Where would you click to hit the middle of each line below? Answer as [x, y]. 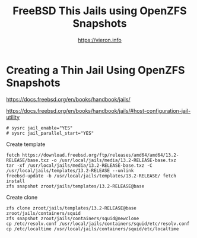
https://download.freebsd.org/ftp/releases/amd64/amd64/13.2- [100, 155]
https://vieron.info [100, 40]
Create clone [22, 197]
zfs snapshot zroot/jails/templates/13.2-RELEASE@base [75, 186]
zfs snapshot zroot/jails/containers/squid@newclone [73, 218]
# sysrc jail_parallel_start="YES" [50, 133]
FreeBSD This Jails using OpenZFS [100, 11]
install [16, 181]
